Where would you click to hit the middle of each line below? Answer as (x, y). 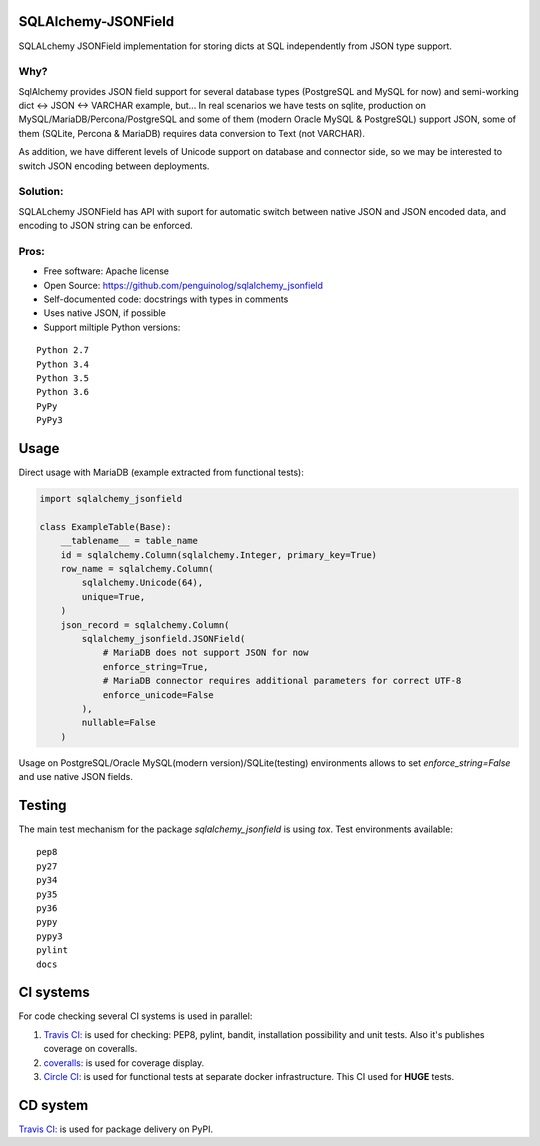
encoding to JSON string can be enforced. (106, 226)
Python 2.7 (63, 350)
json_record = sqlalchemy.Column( (145, 624)
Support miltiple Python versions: (112, 327)
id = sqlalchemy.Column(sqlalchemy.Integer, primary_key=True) (219, 554)
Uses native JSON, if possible (105, 313)
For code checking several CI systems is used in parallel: (135, 1016)
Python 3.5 (63, 378)
